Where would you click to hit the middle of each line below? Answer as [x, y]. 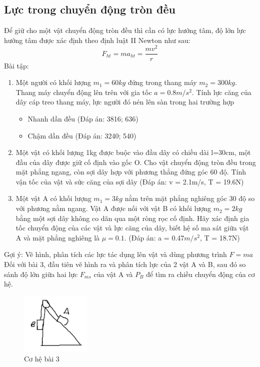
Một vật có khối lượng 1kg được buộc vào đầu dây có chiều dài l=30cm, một [133, 152]
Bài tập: [16, 65]
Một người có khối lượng [53, 82]
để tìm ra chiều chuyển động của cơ [200, 274]
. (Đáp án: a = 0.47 [154, 237]
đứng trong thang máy [162, 82]
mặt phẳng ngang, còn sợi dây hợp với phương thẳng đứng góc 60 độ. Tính [131, 172]
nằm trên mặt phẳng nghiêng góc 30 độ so [190, 198]
